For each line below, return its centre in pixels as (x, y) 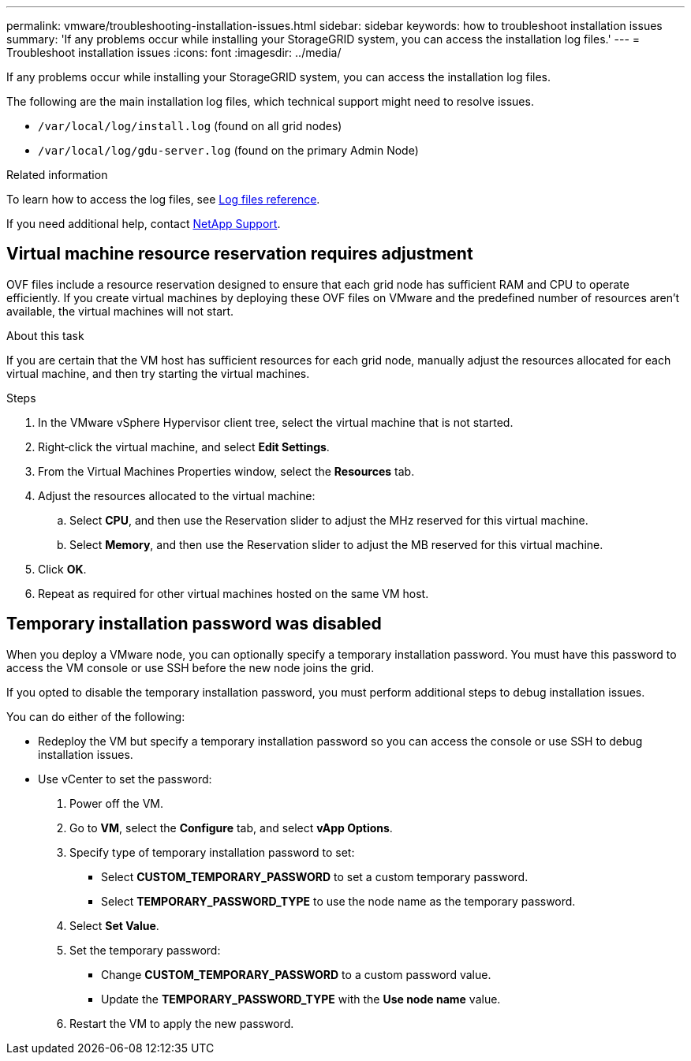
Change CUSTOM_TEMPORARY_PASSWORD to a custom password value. (296, 974)
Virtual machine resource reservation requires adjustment (240, 254)
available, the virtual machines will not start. (120, 311)
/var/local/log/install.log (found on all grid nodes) (190, 126)
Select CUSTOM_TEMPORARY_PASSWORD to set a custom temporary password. (315, 876)
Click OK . (62, 569)
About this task (45, 335)
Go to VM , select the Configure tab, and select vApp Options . (231, 828)
